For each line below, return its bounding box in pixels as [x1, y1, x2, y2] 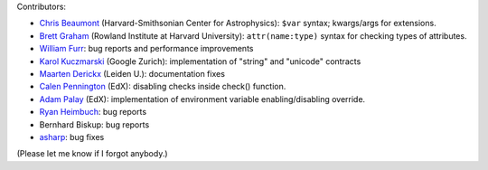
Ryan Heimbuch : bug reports [39, 107, 147, 118]
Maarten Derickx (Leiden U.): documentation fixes [39, 68, 226, 79]
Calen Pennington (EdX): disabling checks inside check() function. [39, 81, 286, 92]
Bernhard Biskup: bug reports [39, 118, 150, 130]
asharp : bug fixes [39, 131, 105, 142]
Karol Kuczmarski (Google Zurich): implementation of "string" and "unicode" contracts [39, 55, 361, 67]
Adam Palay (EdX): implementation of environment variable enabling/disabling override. [39, 93, 366, 104]
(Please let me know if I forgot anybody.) [16, 148, 168, 159]
